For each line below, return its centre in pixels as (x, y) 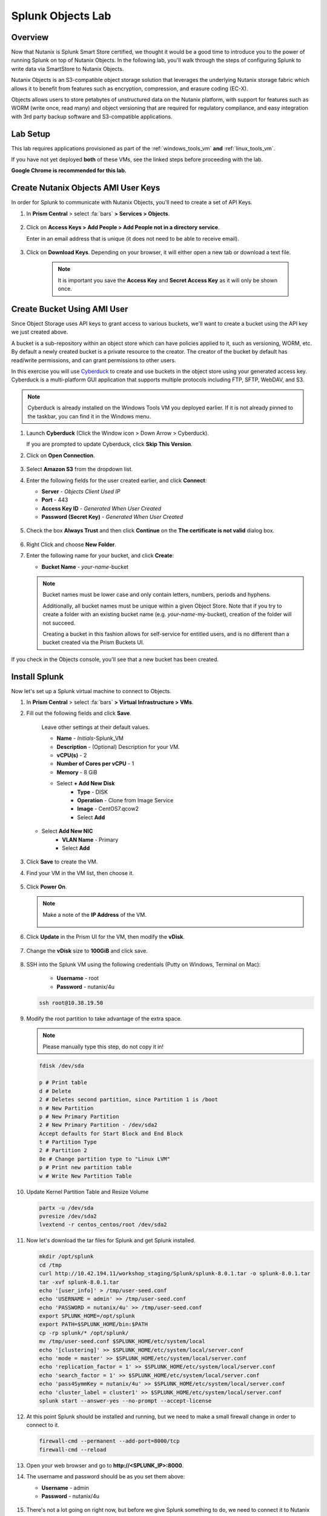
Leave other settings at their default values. (96, 727)
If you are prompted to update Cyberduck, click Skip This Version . (110, 444)
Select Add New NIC (67, 831)
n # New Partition (66, 1108)
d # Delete (55, 1091)
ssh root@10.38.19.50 (71, 1003)
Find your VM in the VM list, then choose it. (80, 873)
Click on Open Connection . (61, 455)
